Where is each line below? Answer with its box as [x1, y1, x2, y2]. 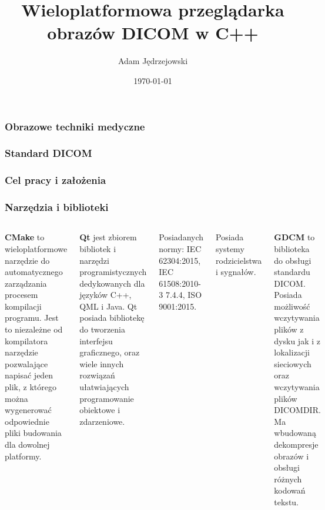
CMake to [5, 231, 45, 243]
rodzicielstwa [216, 254, 262, 266]
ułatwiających [79, 381, 129, 393]
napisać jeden [5, 369, 53, 381]
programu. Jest [5, 311, 59, 324]
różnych [274, 472, 302, 485]
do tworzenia [79, 323, 126, 335]
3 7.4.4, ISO [159, 288, 202, 301]
